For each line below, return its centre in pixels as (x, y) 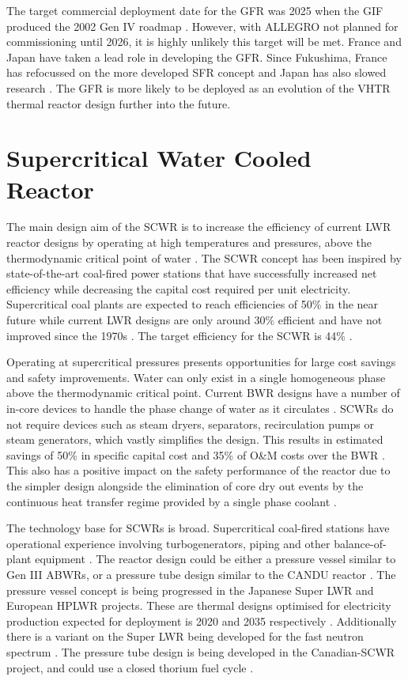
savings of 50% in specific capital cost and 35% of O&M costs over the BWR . (196, 454)
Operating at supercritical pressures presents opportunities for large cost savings (201, 362)
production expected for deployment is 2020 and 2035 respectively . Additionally (202, 620)
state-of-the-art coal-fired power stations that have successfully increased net (192, 273)
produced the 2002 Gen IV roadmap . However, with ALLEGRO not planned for (202, 26)
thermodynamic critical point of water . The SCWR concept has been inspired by (204, 257)
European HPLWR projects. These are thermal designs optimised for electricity (199, 605)
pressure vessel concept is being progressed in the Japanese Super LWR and (190, 590)
